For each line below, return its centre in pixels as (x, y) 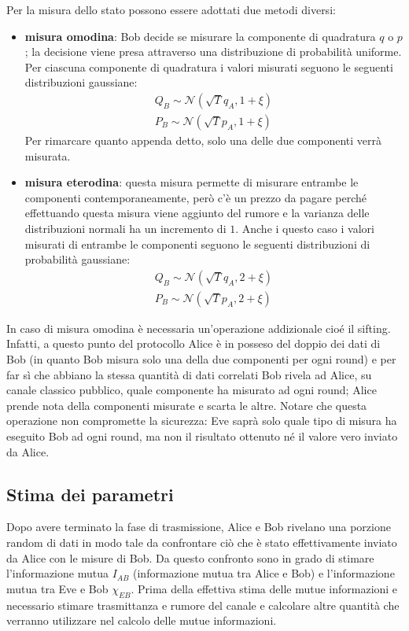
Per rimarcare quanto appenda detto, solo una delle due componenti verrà (203, 140)
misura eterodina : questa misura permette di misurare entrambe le (192, 182)
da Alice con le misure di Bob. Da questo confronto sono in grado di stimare (190, 557)
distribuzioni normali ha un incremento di (125, 228)
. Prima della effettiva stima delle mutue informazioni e (264, 588)
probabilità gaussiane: (77, 259)
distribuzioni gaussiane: (81, 82)
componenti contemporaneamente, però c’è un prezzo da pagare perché (195, 197)
